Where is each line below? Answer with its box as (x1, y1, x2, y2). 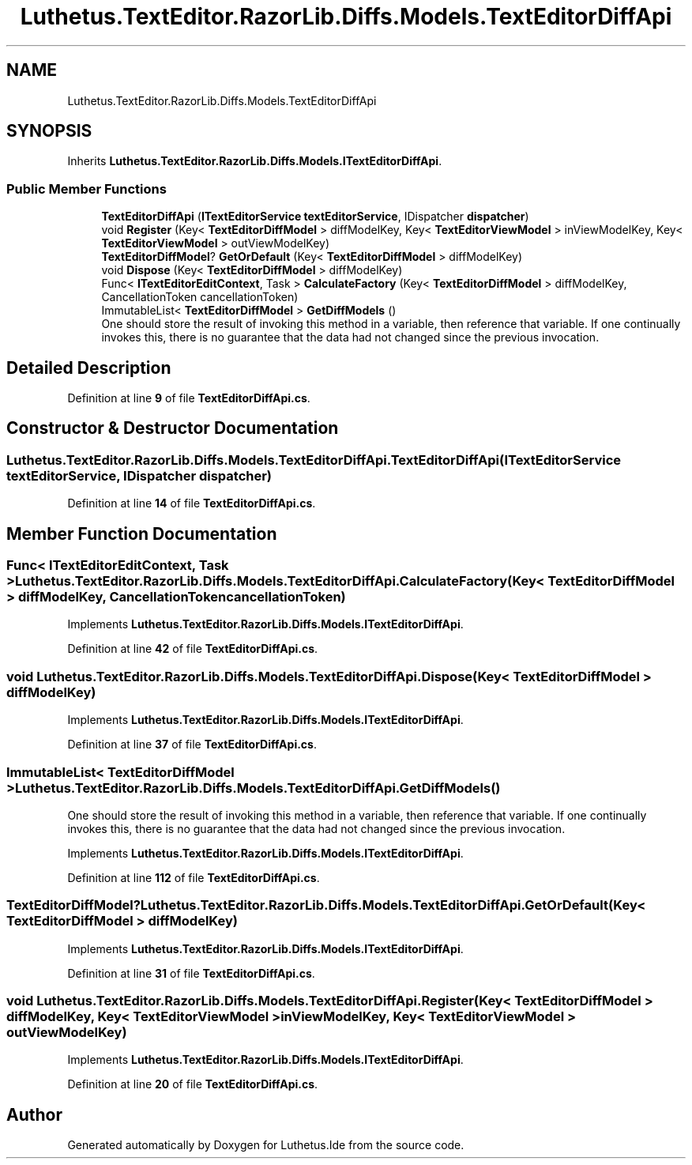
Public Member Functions (6, 180, 167, 197)
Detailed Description (6, 357, 171, 378)
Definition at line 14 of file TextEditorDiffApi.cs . (67, 496, 316, 511)
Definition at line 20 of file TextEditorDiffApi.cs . (67, 1077, 318, 1091)
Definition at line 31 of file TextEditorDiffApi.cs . (67, 966, 315, 980)
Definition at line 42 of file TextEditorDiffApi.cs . (67, 642, 318, 656)
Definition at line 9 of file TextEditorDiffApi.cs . (67, 391, 310, 405)
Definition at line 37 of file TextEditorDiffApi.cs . (67, 737, 317, 752)
